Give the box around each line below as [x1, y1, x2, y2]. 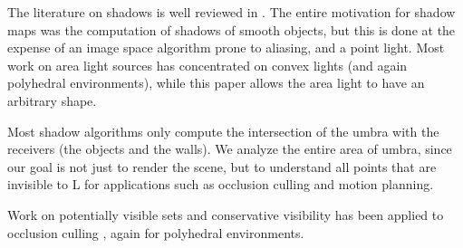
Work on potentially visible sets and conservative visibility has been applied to [7, 205, 444, 224]
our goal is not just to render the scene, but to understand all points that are [7, 157, 437, 176]
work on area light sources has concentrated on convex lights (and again [7, 55, 408, 74]
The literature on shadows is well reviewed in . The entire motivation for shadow [7, 3, 456, 21]
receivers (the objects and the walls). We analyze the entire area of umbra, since [7, 139, 452, 158]
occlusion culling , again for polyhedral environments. [7, 223, 304, 242]
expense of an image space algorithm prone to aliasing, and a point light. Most [7, 38, 445, 57]
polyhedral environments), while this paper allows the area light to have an [7, 73, 425, 92]
